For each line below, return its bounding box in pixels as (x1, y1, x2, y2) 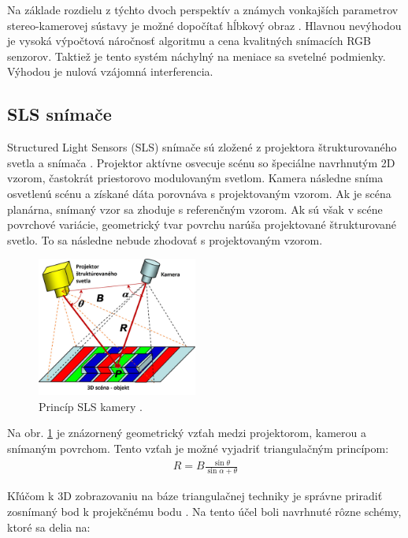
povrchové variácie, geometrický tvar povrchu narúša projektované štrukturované (7, 216, 397, 233)
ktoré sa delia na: (7, 518, 91, 535)
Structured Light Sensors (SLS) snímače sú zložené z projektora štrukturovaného (7, 139, 397, 155)
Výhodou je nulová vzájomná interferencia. (7, 63, 213, 80)
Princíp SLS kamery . (39, 398, 143, 414)
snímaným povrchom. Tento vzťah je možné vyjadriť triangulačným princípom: (7, 439, 389, 456)
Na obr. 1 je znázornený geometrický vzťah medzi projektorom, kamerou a (7, 424, 367, 441)
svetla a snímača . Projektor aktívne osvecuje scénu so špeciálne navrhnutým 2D (7, 154, 395, 170)
